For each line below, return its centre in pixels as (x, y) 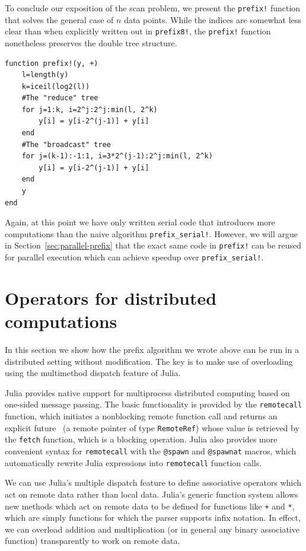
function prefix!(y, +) (52, 63)
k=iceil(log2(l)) (56, 86)
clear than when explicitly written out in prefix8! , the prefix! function (138, 31)
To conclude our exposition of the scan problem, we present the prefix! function (153, 8)
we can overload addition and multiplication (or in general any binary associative (152, 529)
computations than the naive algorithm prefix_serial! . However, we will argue (151, 233)
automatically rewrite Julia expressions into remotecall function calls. (133, 462)
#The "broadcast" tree (66, 144)
